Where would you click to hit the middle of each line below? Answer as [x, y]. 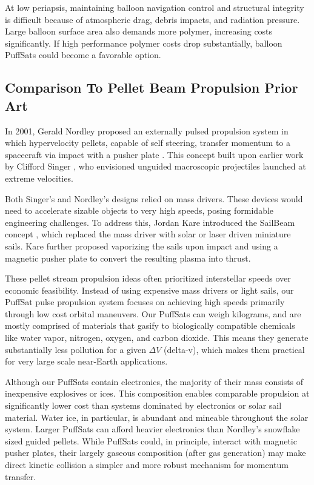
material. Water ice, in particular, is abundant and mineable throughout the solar [157, 417]
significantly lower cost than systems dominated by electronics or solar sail [143, 405]
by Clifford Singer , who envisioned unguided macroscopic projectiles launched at [155, 166]
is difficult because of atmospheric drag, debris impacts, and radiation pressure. [152, 19]
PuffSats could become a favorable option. [83, 55]
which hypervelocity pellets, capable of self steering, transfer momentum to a [148, 143]
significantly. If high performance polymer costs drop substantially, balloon [144, 43]
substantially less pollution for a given [75, 349]
